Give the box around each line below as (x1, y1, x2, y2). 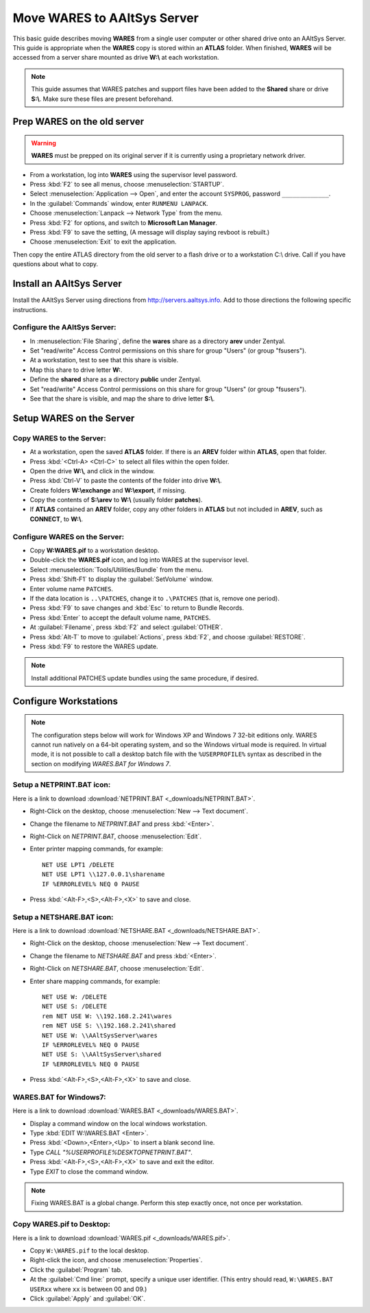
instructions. (12, 305, 48, 314)
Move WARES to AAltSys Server (12, 10, 199, 25)
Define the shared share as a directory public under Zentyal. (29, 375, 202, 383)
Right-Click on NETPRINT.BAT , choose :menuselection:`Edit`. (29, 832, 202, 840)
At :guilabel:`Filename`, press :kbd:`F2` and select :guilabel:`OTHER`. (29, 623, 223, 631)
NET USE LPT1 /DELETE (42, 861, 114, 868)
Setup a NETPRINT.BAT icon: (12, 780, 111, 790)
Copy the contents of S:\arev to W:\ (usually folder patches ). (29, 496, 203, 504)
